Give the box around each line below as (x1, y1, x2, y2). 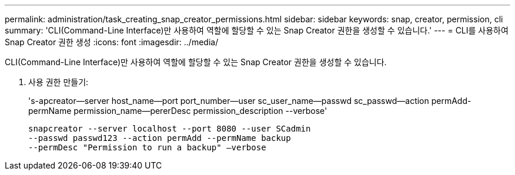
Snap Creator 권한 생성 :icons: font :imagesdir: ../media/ (5, 37, 219, 47)
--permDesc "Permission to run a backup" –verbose (28, 143, 266, 152)
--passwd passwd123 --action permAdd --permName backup (28, 133, 291, 143)
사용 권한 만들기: (28, 77, 89, 87)
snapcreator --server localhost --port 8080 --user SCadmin (28, 124, 311, 133)
